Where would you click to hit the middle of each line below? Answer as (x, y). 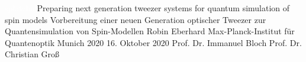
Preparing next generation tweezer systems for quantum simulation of (163, 8)
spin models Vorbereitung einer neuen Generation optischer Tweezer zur (136, 19)
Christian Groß (32, 54)
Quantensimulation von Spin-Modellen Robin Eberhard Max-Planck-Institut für (150, 31)
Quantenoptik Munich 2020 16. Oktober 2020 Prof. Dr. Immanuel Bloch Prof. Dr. (153, 42)
